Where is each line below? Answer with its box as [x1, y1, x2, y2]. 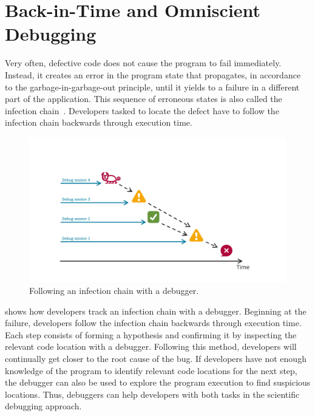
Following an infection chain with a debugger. [29, 284, 199, 296]
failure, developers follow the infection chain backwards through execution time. [5, 316, 302, 329]
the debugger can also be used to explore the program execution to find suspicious [5, 376, 311, 389]
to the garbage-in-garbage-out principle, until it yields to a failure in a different [5, 80, 300, 93]
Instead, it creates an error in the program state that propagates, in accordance [5, 68, 301, 81]
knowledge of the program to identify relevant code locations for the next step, [5, 364, 297, 377]
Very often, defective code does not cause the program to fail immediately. [5, 56, 282, 69]
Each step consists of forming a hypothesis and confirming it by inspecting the [5, 328, 297, 341]
